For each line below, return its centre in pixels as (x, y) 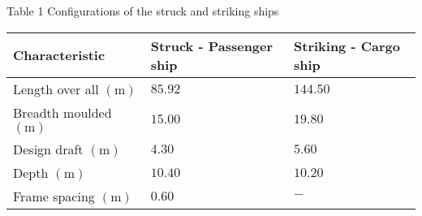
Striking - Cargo (347, 45)
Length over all (56, 89)
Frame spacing (54, 196)
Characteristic (59, 55)
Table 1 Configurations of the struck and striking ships (143, 11)
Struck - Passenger (212, 45)
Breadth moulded (62, 112)
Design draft (48, 149)
